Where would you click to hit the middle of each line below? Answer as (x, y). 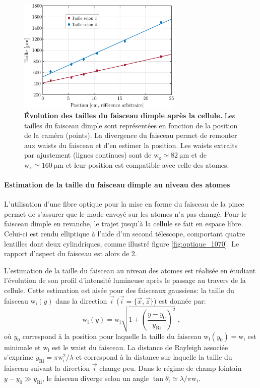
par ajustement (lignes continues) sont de (88, 155)
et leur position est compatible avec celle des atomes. (147, 164)
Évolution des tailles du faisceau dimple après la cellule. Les (130, 115)
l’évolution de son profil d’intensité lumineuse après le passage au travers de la (125, 280)
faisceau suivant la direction (47, 368)
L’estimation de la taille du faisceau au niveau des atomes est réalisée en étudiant (130, 270)
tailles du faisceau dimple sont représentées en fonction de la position (131, 125)
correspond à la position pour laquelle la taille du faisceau (112, 336)
